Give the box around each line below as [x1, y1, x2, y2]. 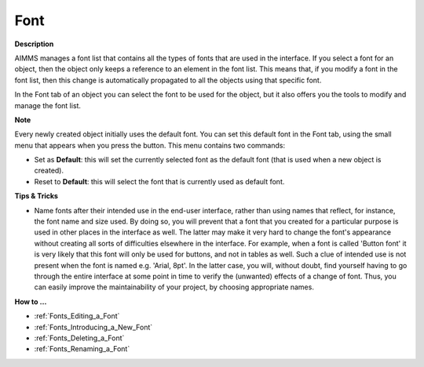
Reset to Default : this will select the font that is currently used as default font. [34, 176, 285, 186]
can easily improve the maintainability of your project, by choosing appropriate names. [34, 282, 314, 292]
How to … [14, 296, 47, 306]
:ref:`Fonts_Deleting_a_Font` [34, 333, 125, 343]
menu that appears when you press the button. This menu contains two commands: [14, 140, 286, 150]
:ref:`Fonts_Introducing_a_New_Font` [34, 322, 153, 332]
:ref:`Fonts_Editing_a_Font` [34, 311, 120, 321]
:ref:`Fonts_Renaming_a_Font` [34, 344, 130, 354]
